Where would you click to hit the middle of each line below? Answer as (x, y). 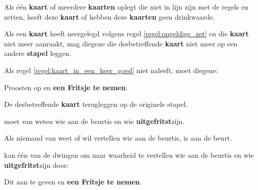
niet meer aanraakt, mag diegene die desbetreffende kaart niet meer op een (121, 43)
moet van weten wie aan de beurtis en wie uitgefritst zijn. (94, 121)
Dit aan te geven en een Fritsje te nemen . (73, 182)
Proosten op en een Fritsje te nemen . (66, 87)
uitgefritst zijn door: (37, 165)
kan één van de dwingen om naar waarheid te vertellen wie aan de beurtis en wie (129, 154)
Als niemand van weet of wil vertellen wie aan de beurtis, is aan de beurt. (118, 138)
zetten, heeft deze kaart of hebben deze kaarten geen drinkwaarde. (110, 16)
